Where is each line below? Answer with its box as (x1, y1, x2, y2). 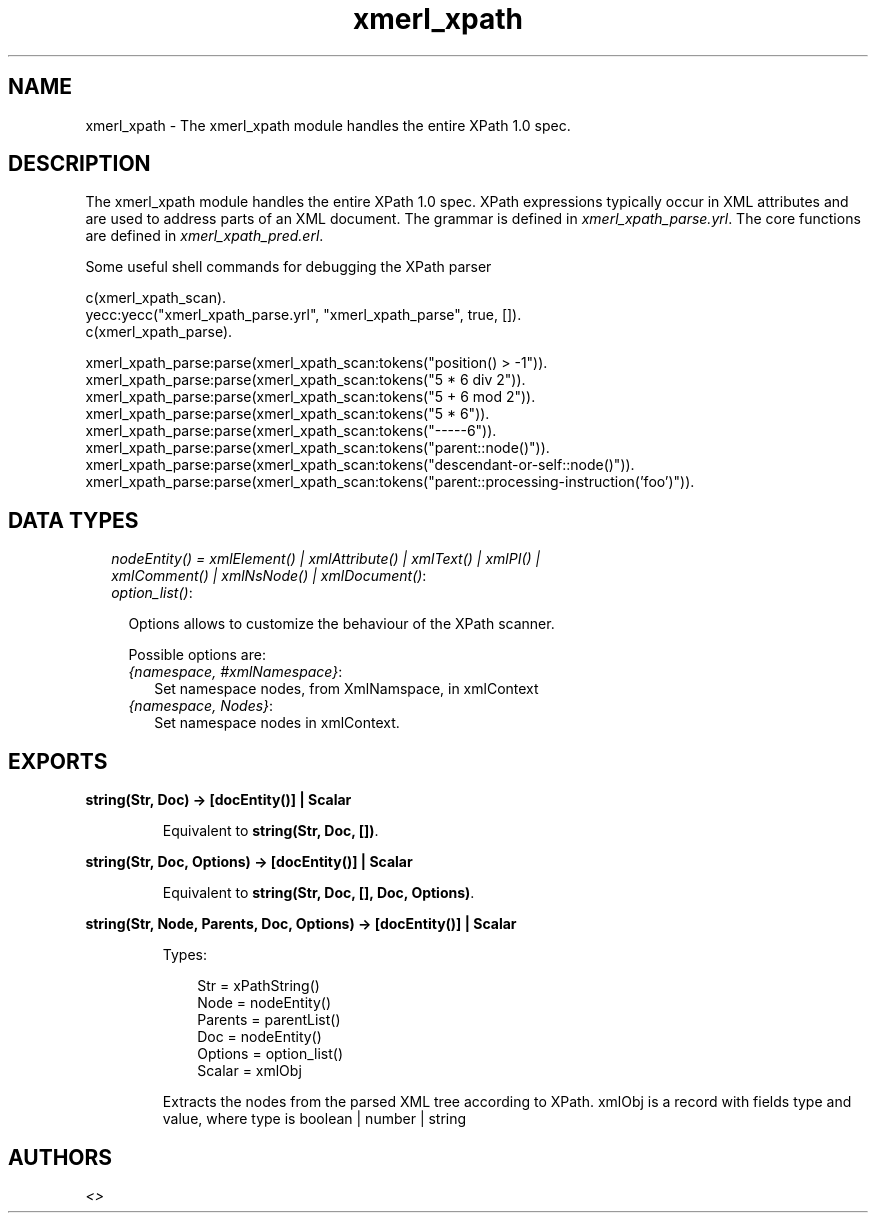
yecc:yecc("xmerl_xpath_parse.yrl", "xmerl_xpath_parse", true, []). (85, 306, 522, 324)
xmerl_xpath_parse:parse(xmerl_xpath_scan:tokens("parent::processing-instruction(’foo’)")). (85, 473, 695, 491)
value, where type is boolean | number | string (162, 1110, 467, 1128)
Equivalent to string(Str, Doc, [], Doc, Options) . (162, 884, 475, 902)
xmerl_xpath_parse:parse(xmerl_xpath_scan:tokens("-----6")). (85, 422, 497, 440)
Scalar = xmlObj (197, 1062, 302, 1080)
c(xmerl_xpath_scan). (85, 289, 227, 307)
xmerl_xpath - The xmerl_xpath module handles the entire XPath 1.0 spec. (85, 116, 571, 134)
